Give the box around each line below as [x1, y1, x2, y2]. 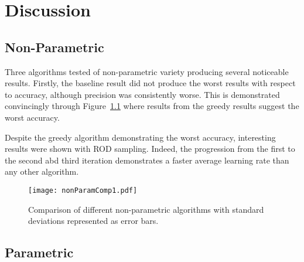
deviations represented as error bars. [28, 215, 159, 227]
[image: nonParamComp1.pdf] [28, 186, 138, 195]
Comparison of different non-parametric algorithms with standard [28, 203, 264, 215]
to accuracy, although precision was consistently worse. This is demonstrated [5, 88, 280, 100]
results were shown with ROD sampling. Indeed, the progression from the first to [5, 142, 295, 155]
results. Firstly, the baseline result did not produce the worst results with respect [5, 77, 296, 89]
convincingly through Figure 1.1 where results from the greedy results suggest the [5, 100, 299, 112]
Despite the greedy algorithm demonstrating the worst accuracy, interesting [5, 131, 276, 143]
